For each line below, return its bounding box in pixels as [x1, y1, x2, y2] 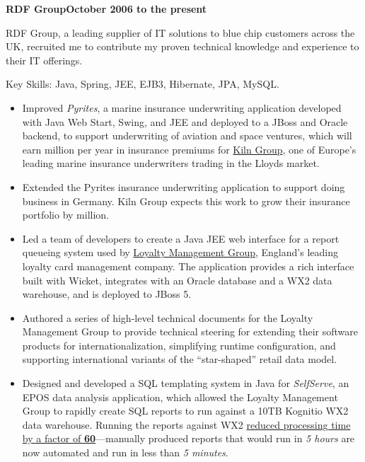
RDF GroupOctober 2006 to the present [6, 1, 207, 16]
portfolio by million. [22, 207, 109, 222]
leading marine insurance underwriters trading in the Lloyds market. [22, 156, 320, 171]
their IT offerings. [6, 52, 83, 67]
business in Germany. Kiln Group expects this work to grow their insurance [22, 193, 350, 208]
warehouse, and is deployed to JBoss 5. [22, 287, 192, 301]
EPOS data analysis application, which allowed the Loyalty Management [22, 389, 338, 404]
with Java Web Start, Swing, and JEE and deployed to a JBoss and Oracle [22, 114, 348, 129]
